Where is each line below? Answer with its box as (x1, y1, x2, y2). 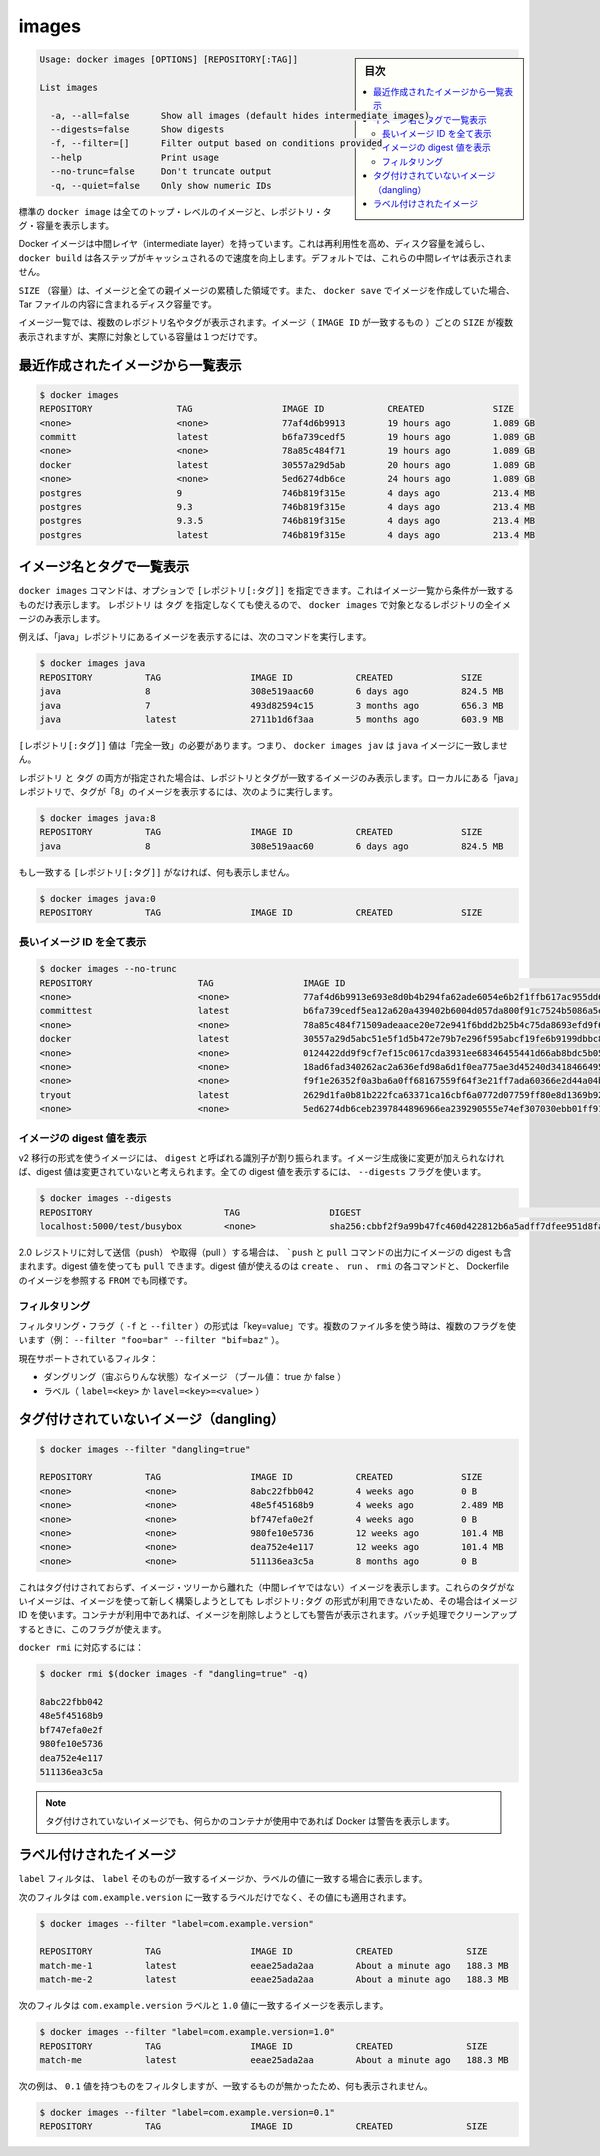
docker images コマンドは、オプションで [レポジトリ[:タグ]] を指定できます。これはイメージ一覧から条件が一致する (18, 585, 514, 597)
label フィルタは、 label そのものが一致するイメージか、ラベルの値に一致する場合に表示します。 (18, 1873, 428, 1885)
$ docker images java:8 (39, 813, 157, 824)
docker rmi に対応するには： (18, 1641, 145, 1654)
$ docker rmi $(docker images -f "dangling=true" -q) (39, 1668, 309, 1680)
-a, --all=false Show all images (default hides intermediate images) (50, 110, 430, 121)
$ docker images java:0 (39, 893, 157, 904)
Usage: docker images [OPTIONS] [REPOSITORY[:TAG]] (39, 54, 299, 65)
